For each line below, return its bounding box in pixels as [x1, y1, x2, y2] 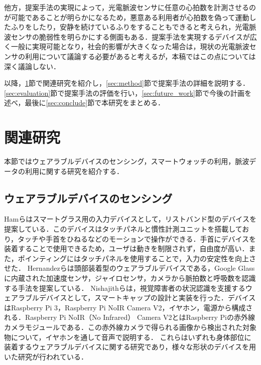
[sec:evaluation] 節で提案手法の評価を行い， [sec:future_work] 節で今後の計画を [4, 87, 251, 98]
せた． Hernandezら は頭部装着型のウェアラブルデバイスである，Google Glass [4, 263, 255, 273]
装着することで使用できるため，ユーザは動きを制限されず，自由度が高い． [4, 243, 249, 254]
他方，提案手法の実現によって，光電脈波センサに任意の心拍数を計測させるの [4, 2, 256, 12]
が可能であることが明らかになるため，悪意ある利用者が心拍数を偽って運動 [4, 12, 249, 22]
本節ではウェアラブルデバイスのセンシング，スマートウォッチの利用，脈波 [4, 156, 249, 166]
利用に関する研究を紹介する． [25, 165, 123, 176]
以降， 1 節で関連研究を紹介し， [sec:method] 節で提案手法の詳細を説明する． [4, 78, 249, 88]
